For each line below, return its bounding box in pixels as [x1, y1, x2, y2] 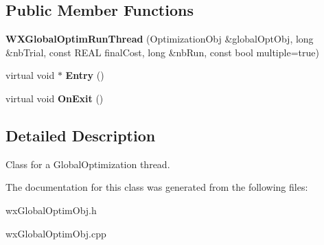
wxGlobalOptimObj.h [5, 202, 97, 217]
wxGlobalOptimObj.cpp [5, 226, 106, 240]
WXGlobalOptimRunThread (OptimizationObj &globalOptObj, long [5, 32, 314, 46]
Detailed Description [5, 124, 156, 145]
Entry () [65, 68, 104, 82]
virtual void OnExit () [5, 91, 104, 105]
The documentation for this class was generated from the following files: [5, 180, 308, 194]
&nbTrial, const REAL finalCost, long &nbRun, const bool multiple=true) [5, 45, 319, 59]
